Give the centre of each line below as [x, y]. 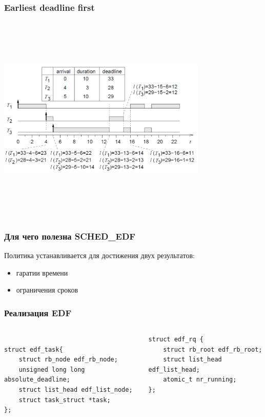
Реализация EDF [38, 312]
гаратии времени [42, 272]
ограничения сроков [47, 290]
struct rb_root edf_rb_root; [213, 349]
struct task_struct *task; [65, 400]
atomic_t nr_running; [200, 380]
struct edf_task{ [34, 349]
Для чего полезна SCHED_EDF [70, 236]
